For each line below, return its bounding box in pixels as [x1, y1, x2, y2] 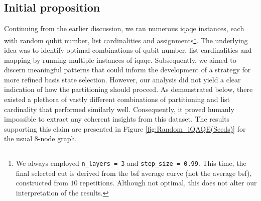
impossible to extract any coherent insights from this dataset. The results [4, 114, 230, 124]
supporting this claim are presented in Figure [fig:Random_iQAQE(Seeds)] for [4, 123, 246, 134]
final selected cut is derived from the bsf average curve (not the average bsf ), [16, 167, 252, 178]
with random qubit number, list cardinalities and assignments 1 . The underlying [4, 33, 248, 45]
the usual [4, 133, 33, 144]
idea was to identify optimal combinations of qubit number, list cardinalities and [4, 45, 252, 55]
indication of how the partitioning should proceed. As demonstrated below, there [4, 84, 253, 94]
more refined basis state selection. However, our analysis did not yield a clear [4, 74, 241, 84]
